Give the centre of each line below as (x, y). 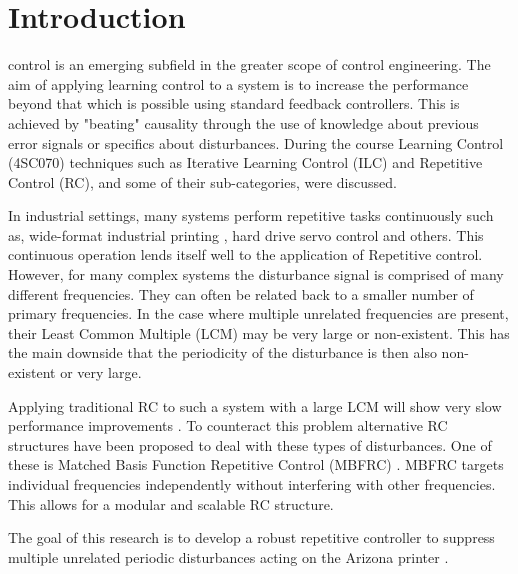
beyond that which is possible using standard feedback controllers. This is (234, 103)
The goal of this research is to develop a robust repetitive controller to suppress (251, 537)
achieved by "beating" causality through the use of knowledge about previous (243, 122)
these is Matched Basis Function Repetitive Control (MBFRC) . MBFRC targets (256, 464)
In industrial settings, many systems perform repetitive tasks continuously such (251, 215)
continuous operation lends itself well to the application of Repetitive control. (245, 254)
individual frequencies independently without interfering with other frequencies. (252, 484)
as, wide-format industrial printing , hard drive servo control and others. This (246, 234)
